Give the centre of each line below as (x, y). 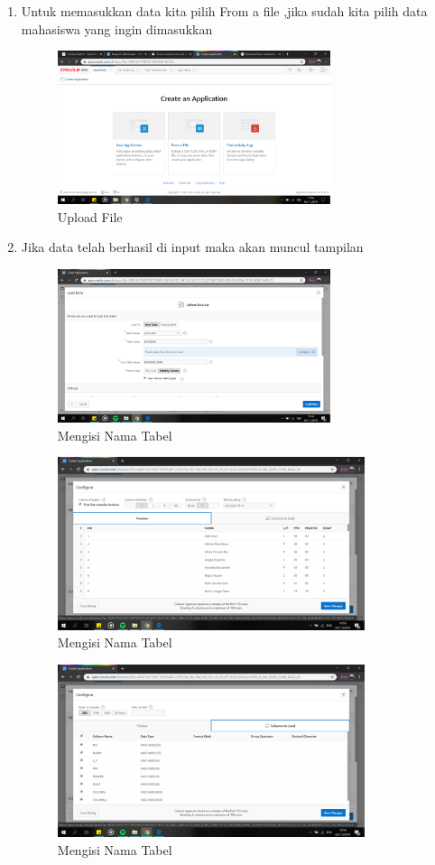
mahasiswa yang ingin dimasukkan (117, 28)
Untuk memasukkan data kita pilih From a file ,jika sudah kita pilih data (224, 11)
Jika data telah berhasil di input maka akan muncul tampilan (192, 247)
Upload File (90, 216)
